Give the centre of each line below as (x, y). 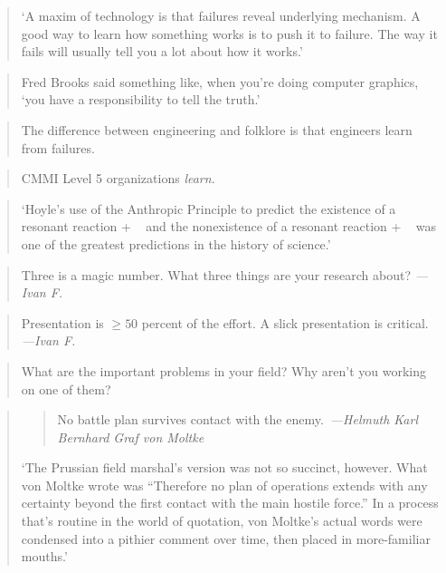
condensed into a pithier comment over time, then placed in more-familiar (226, 538)
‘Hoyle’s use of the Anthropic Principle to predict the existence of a (209, 208)
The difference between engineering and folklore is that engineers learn (217, 129)
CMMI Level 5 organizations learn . (118, 178)
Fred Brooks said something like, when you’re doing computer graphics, (220, 81)
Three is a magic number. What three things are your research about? (216, 274)
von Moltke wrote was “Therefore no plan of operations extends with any (224, 485)
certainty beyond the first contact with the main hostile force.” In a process (230, 503)
